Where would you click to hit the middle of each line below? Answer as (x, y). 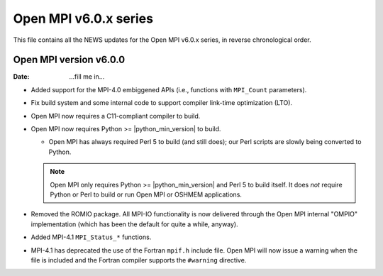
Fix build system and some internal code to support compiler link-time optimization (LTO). (162, 103)
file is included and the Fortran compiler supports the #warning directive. (139, 260)
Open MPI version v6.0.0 (69, 60)
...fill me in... (87, 77)
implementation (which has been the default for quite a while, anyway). (135, 224)
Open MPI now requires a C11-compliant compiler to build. (116, 116)
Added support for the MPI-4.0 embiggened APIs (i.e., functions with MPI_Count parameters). (169, 89)
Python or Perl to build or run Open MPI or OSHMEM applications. (146, 194)
